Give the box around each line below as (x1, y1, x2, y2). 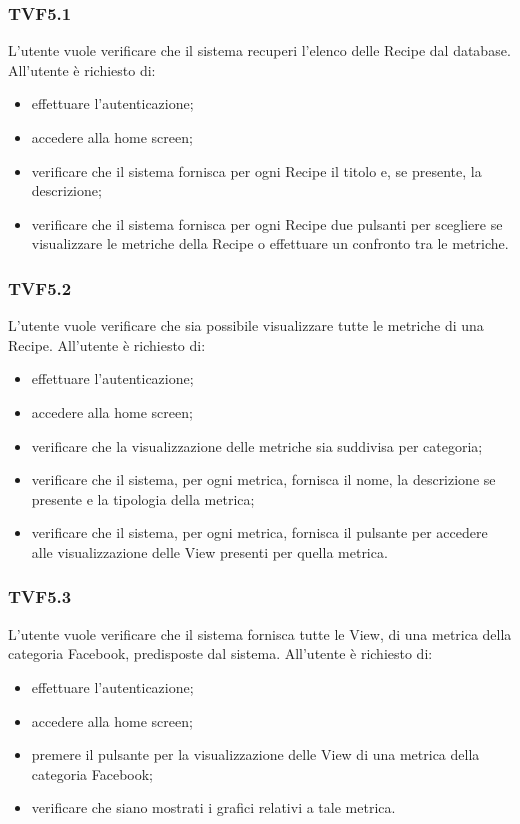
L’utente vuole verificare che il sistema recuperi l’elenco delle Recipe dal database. (8, 40, 511, 61)
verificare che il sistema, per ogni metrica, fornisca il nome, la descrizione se (31, 469, 496, 490)
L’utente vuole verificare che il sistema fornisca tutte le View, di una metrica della (8, 623, 512, 644)
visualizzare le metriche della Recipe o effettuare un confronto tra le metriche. (31, 233, 509, 254)
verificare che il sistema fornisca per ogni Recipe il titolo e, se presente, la (31, 160, 482, 181)
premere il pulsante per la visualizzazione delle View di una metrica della (31, 744, 480, 765)
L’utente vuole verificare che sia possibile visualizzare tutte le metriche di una (8, 315, 484, 336)
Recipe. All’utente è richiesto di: (8, 334, 206, 355)
